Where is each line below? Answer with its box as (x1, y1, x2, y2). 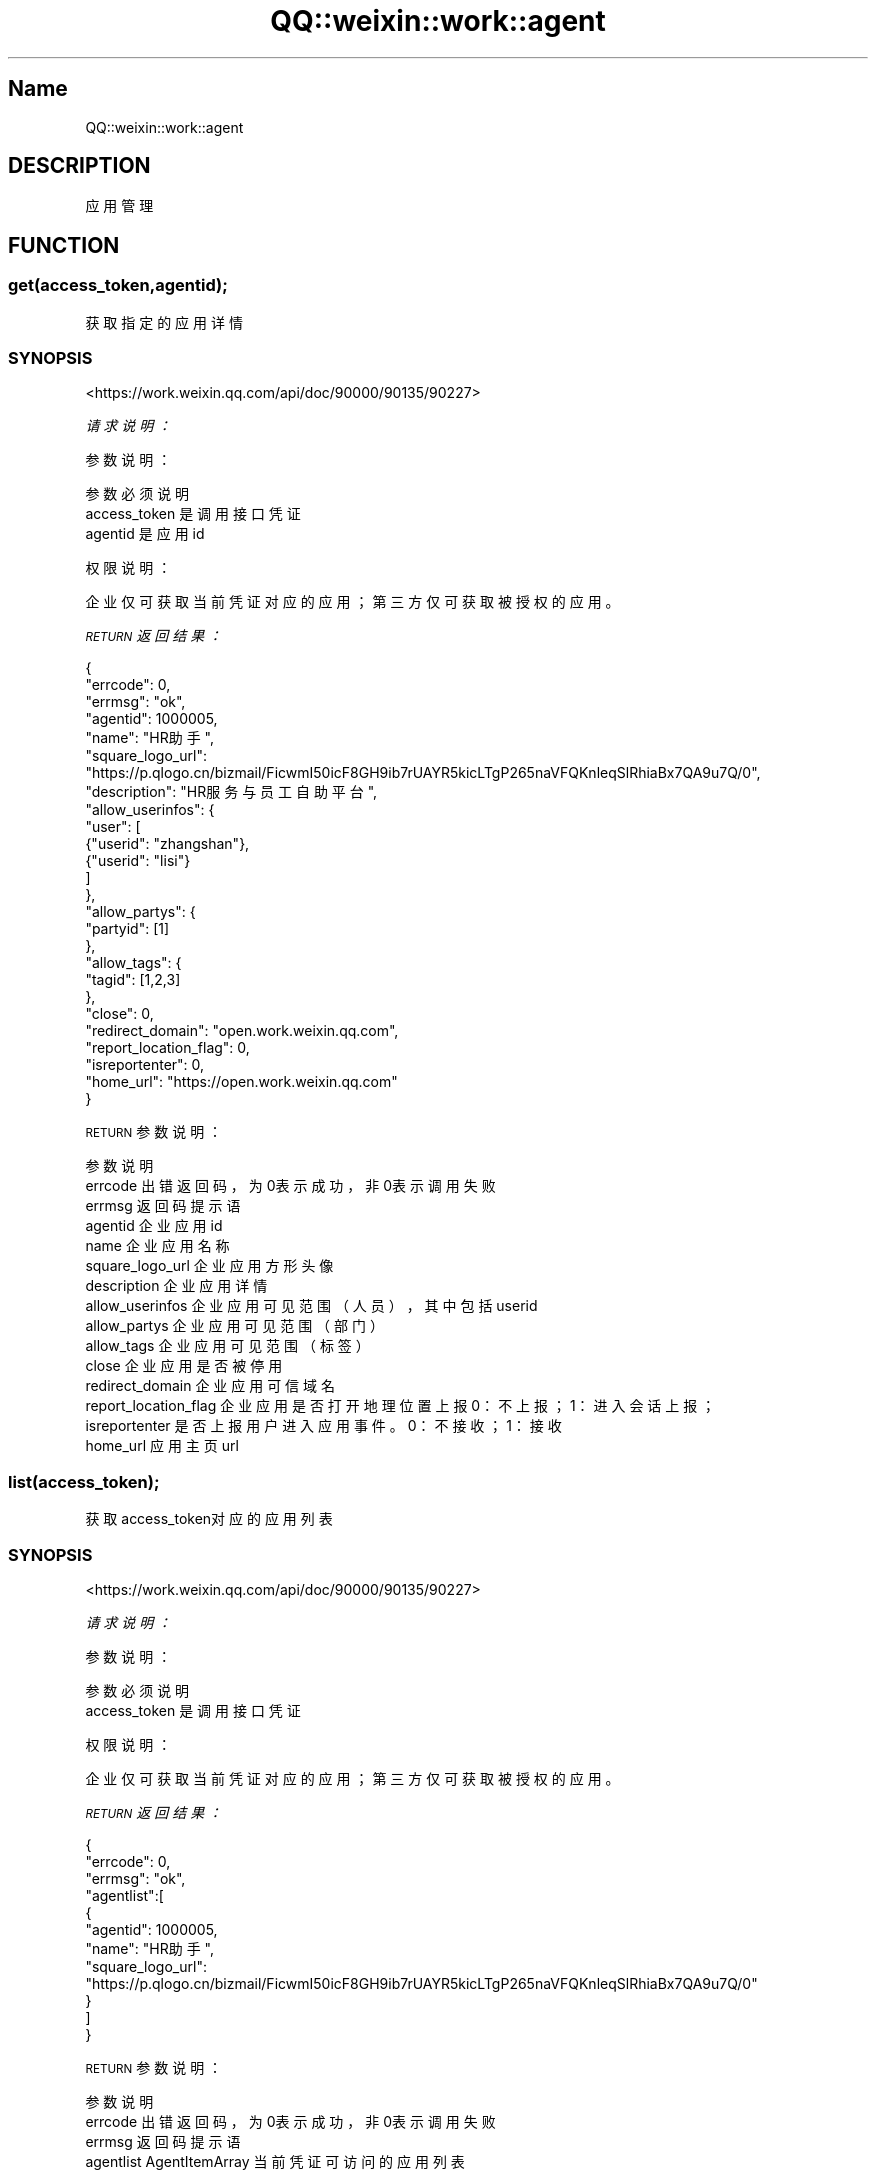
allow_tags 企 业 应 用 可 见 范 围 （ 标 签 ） (85, 1337, 370, 1355)
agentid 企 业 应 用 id (85, 1217, 223, 1235)
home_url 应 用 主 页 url (85, 1437, 239, 1455)
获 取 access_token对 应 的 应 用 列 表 (85, 1510, 333, 1528)
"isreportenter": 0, (85, 1056, 205, 1074)
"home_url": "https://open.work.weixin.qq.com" (85, 1073, 398, 1091)
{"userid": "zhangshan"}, (85, 835, 250, 853)
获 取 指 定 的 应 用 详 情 (85, 313, 243, 331)
